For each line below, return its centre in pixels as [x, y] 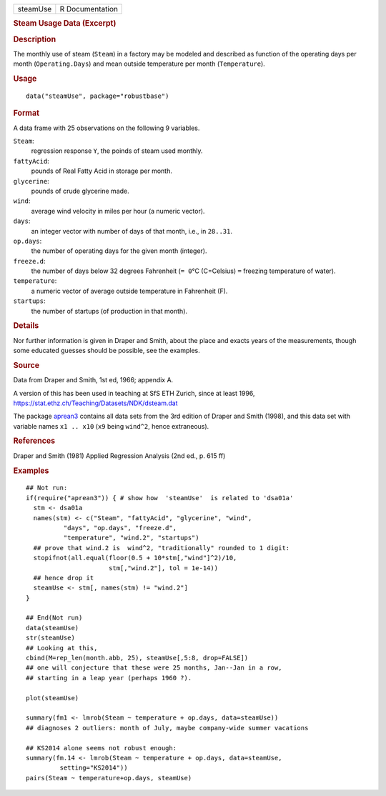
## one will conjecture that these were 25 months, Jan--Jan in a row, [154, 668]
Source [26, 365]
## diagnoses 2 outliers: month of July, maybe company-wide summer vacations [167, 728]
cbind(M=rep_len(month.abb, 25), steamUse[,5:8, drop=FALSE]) [137, 658]
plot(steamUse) [53, 698]
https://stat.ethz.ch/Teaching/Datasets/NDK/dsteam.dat [95, 403]
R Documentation [89, 9]
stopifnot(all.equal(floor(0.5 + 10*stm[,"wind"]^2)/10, [135, 558]
